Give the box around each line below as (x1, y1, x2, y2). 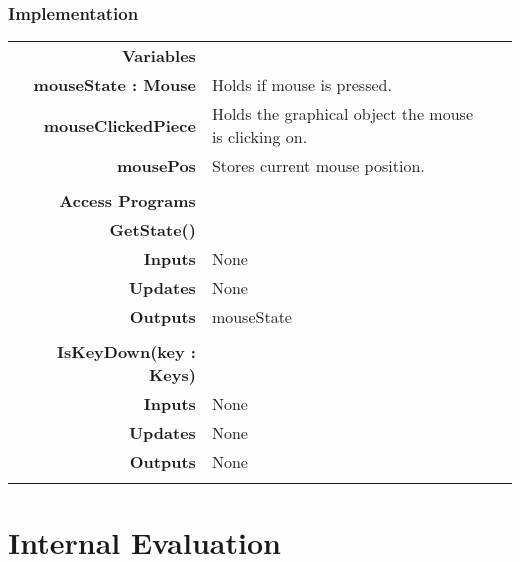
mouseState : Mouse (33, 73, 196, 97)
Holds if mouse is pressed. (211, 73, 392, 97)
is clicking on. (211, 125, 308, 149)
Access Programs (59, 189, 196, 213)
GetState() (109, 218, 196, 242)
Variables (121, 44, 196, 68)
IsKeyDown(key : (57, 340, 196, 364)
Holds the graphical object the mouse (211, 102, 473, 126)
